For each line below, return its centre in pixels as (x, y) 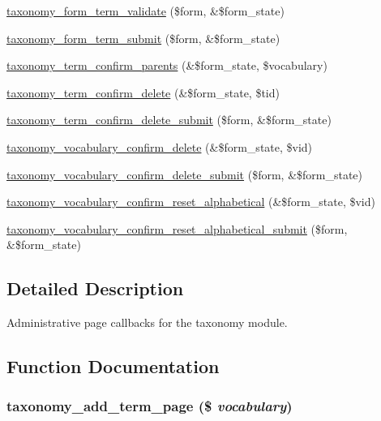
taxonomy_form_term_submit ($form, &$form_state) (143, 38)
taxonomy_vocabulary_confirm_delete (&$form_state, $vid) (160, 146)
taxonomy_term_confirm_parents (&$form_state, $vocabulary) (167, 65)
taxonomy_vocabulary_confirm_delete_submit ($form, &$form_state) (185, 174)
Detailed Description (95, 288)
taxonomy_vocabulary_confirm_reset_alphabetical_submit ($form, (177, 228)
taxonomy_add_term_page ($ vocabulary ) (150, 406)
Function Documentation (113, 366)
